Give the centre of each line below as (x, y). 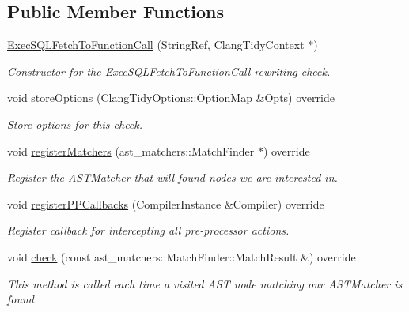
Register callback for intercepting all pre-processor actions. (148, 230)
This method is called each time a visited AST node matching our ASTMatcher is (205, 283)
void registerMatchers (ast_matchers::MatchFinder (131, 150)
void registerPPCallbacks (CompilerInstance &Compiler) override (166, 203)
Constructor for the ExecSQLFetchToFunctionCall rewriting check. (169, 71)
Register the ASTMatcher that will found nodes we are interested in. (172, 177)
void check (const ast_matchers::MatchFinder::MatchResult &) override (182, 256)
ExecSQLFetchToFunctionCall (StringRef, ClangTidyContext (156, 45)
